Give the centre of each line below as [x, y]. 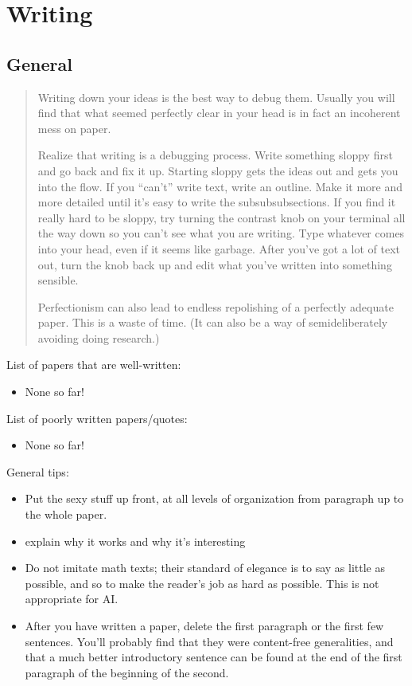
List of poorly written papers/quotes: [97, 418]
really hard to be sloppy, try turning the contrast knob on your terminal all [222, 217]
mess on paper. [74, 128]
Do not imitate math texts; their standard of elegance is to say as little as [205, 568]
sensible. [58, 280]
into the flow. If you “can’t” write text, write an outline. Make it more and [220, 186]
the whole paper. [66, 514]
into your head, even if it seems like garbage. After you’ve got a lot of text [219, 248]
